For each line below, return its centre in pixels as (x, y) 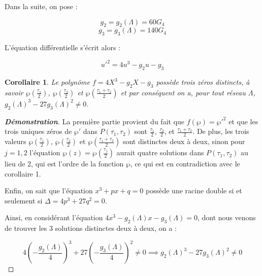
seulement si (24, 200)
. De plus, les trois (221, 131)
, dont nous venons (226, 217)
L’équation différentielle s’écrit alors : (62, 47)
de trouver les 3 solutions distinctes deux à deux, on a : (91, 228)
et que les (243, 121)
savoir (14, 92)
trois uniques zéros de (38, 131)
